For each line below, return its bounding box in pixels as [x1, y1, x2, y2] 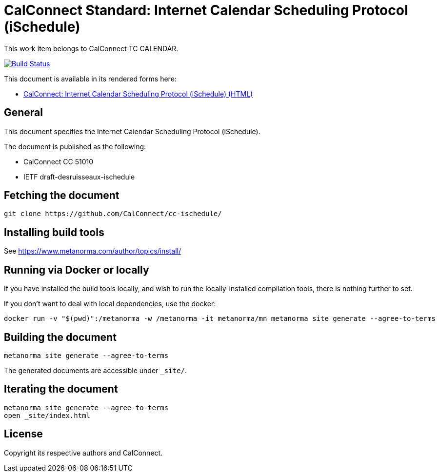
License [4, 428, 43, 440]
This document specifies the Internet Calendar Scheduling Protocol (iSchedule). [4, 127, 260, 136]
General [4, 106, 43, 119]
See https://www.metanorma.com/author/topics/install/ [4, 247, 181, 256]
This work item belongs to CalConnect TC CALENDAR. [4, 44, 179, 53]
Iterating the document [4, 383, 118, 396]
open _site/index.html [4, 411, 91, 419]
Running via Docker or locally [4, 263, 149, 276]
